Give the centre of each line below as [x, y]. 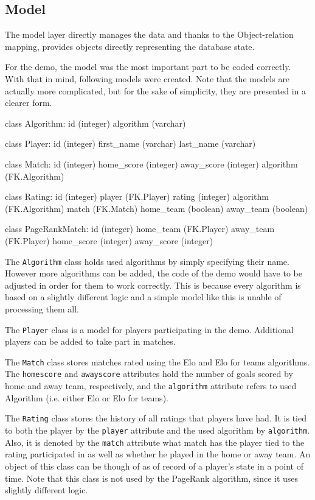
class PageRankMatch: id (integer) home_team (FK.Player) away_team [140, 229]
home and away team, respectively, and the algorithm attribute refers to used [151, 386]
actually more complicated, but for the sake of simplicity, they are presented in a [156, 90]
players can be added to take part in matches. [90, 341]
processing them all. [42, 308]
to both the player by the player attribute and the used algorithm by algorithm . [157, 430]
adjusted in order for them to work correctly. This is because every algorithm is [153, 285]
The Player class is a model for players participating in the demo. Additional [149, 329]
